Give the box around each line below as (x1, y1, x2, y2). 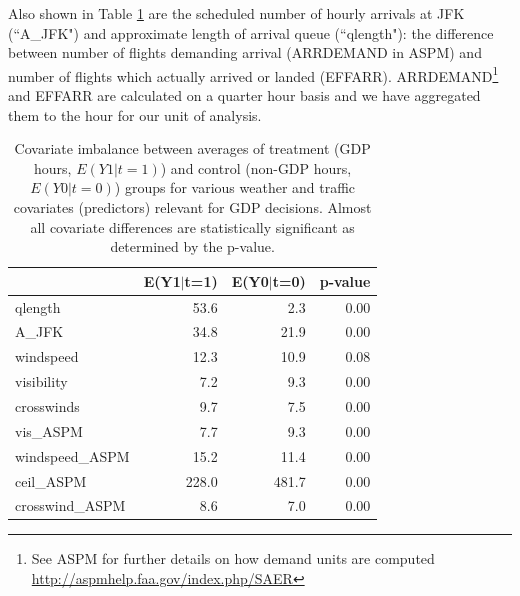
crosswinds (15, 396, 80, 416)
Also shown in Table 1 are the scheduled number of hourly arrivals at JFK (8, 3, 465, 23)
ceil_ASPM (15, 470, 87, 491)
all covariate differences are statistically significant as (30, 216, 355, 237)
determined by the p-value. (110, 236, 275, 257)
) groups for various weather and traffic (114, 177, 356, 198)
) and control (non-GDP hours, (160, 157, 352, 178)
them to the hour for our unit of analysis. (8, 104, 262, 125)
